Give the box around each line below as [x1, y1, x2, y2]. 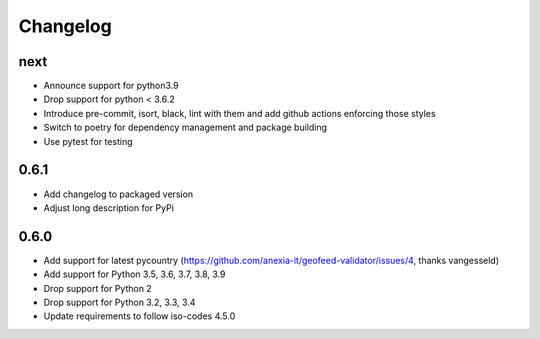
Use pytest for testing [43, 135, 133, 147]
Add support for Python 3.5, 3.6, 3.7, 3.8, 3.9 [43, 268, 226, 280]
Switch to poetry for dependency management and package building [43, 121, 328, 134]
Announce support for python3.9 [43, 80, 179, 92]
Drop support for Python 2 [43, 282, 152, 294]
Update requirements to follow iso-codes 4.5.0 [43, 310, 236, 322]
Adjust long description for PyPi [43, 201, 175, 214]
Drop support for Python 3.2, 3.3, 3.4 [43, 296, 196, 308]
